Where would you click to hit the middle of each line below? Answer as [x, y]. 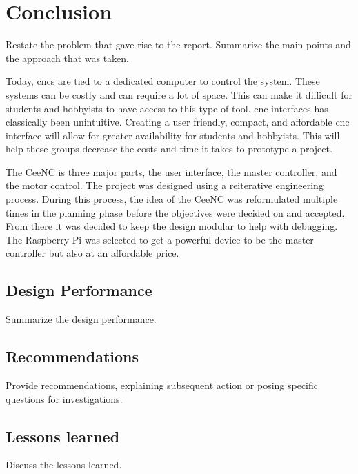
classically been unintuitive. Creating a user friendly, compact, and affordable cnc [178, 122]
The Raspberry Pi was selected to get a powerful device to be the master [160, 239]
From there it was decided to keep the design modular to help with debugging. [172, 226]
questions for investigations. [64, 398]
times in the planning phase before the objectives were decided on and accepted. [175, 212]
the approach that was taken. [68, 58]
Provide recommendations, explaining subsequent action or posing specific [162, 385]
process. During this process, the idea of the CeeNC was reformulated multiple [172, 199]
